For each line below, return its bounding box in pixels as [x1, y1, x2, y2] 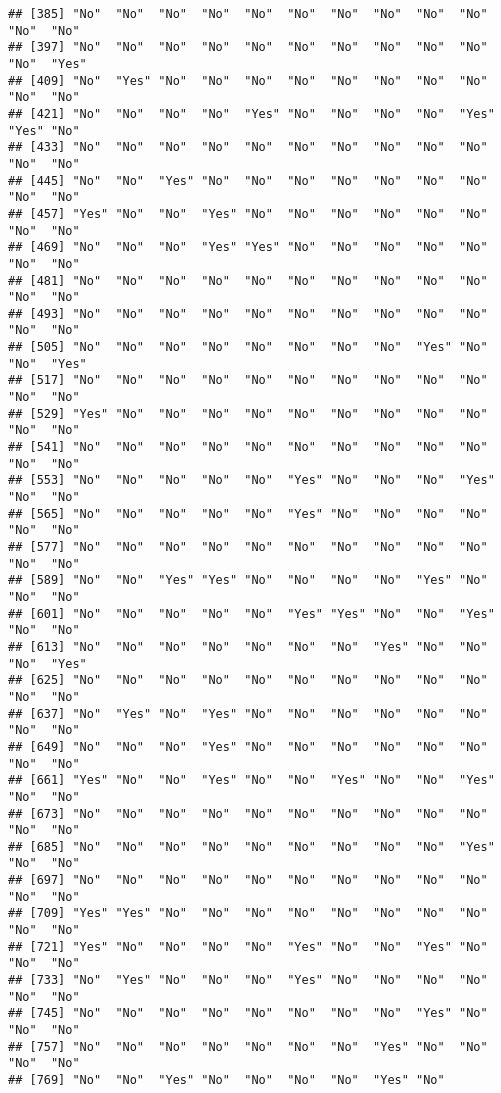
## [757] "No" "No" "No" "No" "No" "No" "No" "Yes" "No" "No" [8, 1039, 488, 1054]
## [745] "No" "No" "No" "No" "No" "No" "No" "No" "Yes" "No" [8, 1006, 488, 1021]
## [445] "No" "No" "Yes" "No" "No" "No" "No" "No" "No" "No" [8, 173, 488, 188]
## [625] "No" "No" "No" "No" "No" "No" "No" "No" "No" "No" [8, 673, 488, 688]
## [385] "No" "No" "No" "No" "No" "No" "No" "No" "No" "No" [8, 7, 488, 21]
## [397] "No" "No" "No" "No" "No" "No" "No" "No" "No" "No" [8, 40, 488, 55]
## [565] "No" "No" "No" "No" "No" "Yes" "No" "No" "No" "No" [8, 506, 488, 521]
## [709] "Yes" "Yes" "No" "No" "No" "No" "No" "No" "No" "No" [8, 906, 488, 921]
